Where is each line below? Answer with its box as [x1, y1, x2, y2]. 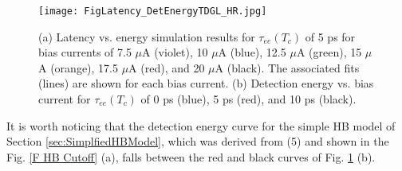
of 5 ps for [305, 28, 356, 45]
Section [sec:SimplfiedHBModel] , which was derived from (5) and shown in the [6, 133, 389, 150]
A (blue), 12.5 [218, 44, 286, 60]
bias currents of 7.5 [38, 44, 132, 60]
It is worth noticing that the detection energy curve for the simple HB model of [6, 117, 396, 134]
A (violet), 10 [142, 44, 208, 60]
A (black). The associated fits [215, 59, 360, 76]
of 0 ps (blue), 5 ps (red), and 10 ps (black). [140, 91, 357, 107]
